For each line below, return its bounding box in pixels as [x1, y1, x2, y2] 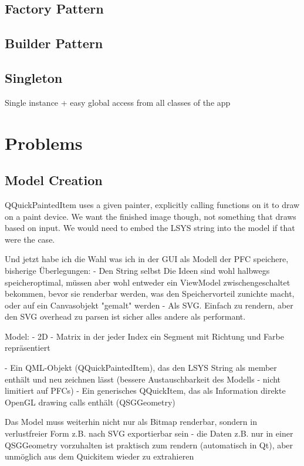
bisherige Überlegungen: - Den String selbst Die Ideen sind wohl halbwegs [5, 264, 270, 276]
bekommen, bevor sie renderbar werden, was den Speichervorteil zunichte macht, [5, 287, 295, 300]
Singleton [5, 68, 63, 86]
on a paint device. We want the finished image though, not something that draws [5, 210, 296, 222]
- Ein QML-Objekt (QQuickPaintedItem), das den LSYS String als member [5, 361, 277, 374]
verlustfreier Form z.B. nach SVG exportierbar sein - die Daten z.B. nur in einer [5, 427, 293, 440]
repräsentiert [5, 341, 50, 354]
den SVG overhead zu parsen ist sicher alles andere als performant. [5, 310, 246, 323]
